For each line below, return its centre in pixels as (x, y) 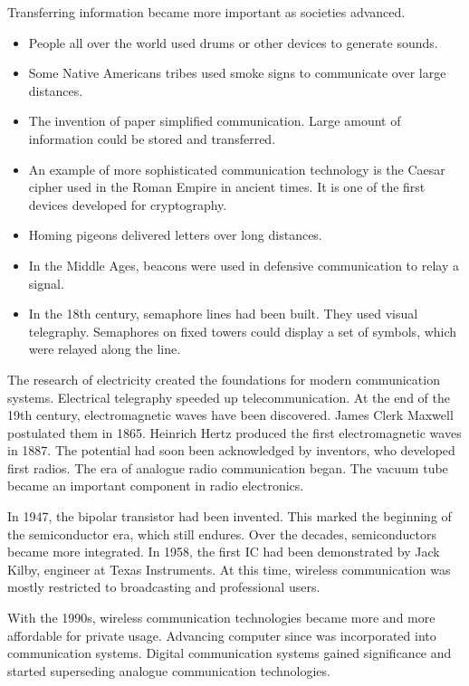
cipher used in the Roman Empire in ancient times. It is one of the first (227, 187)
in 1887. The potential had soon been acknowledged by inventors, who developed (231, 450)
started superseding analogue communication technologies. (169, 670)
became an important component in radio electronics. (156, 486)
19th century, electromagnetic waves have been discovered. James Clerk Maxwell (230, 415)
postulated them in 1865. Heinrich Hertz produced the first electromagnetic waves (234, 432)
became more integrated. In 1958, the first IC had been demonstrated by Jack (224, 552)
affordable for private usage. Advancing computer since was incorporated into (222, 635)
